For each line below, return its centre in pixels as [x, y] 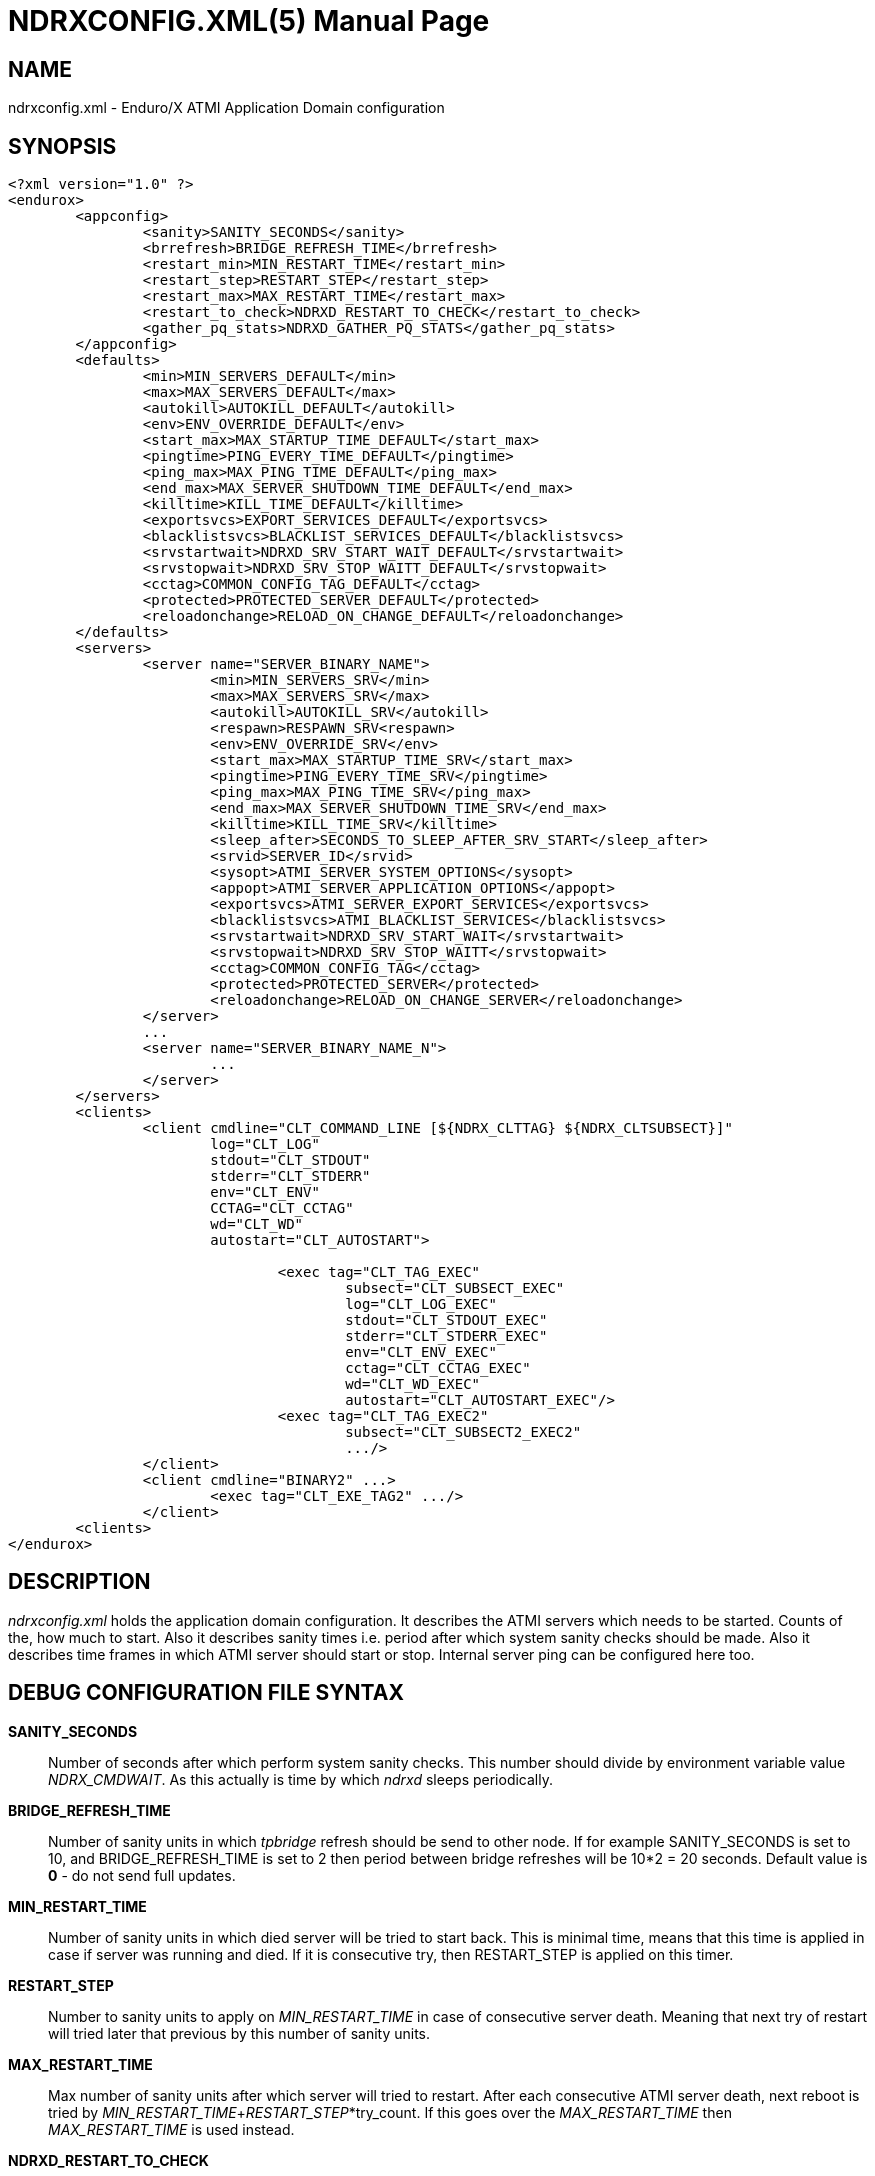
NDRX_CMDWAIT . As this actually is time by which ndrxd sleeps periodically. [300, 1779]
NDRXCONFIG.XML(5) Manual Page [249, 21]
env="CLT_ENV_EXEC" [421, 1352]
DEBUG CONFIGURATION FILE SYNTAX [206, 1693]
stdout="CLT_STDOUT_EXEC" [446, 1320]
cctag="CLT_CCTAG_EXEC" [438, 1368]
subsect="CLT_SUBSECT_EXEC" [455, 1288]
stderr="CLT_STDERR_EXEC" [446, 1336]
